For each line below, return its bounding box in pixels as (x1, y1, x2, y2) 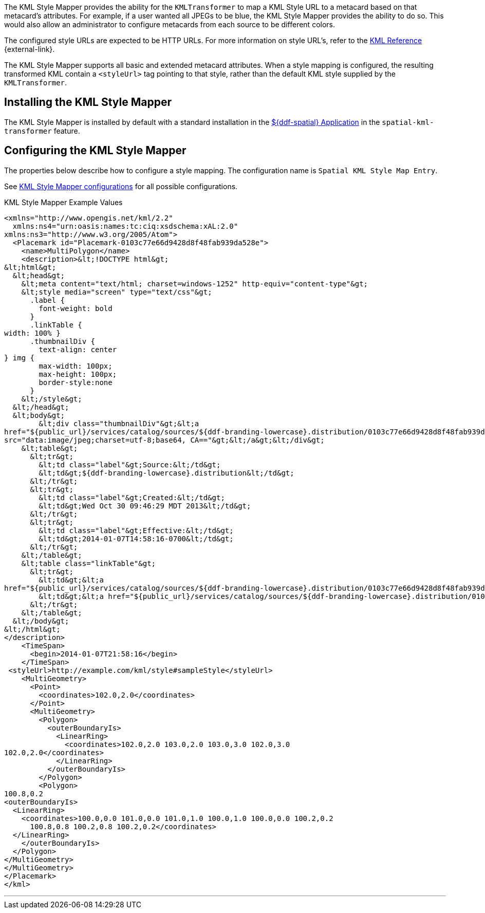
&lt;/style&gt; (21, 394, 82, 403)
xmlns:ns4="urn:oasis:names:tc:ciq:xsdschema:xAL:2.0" (12, 222, 238, 230)
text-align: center (39, 345, 117, 354)
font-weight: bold (39, 304, 113, 313)
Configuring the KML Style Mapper (4, 144, 186, 157)
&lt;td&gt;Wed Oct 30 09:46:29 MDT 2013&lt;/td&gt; (39, 501, 251, 510)
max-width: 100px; (39, 361, 113, 370)
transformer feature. (4, 126, 80, 135)
